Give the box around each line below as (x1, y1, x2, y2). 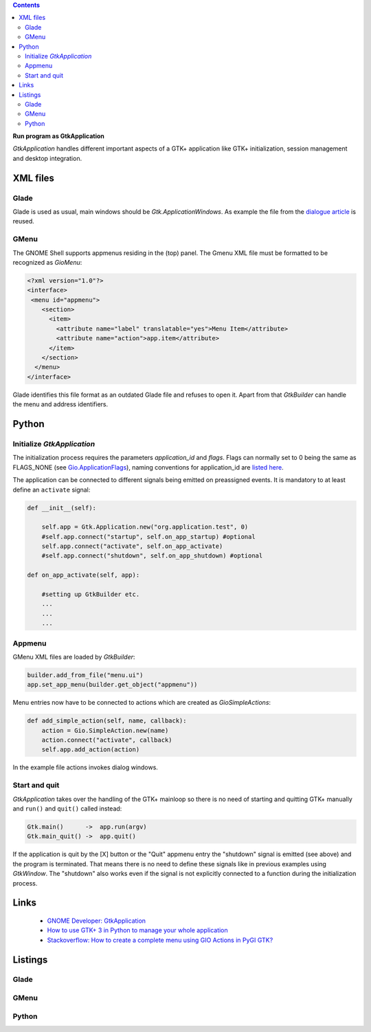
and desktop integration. (12, 154, 82, 162)
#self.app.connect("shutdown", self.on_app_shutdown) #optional (41, 552, 263, 560)
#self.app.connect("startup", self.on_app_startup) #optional (41, 533, 256, 540)
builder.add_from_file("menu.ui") (27, 671, 144, 679)
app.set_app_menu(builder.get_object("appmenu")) (27, 681, 198, 689)
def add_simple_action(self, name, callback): (27, 717, 187, 725)
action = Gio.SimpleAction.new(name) (41, 726, 169, 734)
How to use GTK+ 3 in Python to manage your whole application (47, 926, 228, 934)
